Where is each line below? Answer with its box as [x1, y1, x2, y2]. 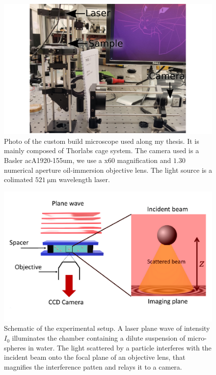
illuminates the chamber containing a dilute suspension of [12, 333, 186, 343]
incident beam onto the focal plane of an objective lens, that [4, 352, 186, 362]
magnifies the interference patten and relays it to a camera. [4, 361, 182, 372]
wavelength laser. [58, 174, 110, 185]
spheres [4, 342, 26, 352]
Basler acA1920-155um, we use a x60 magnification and [4, 155, 171, 165]
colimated [4, 174, 33, 185]
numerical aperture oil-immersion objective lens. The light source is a [4, 164, 212, 175]
